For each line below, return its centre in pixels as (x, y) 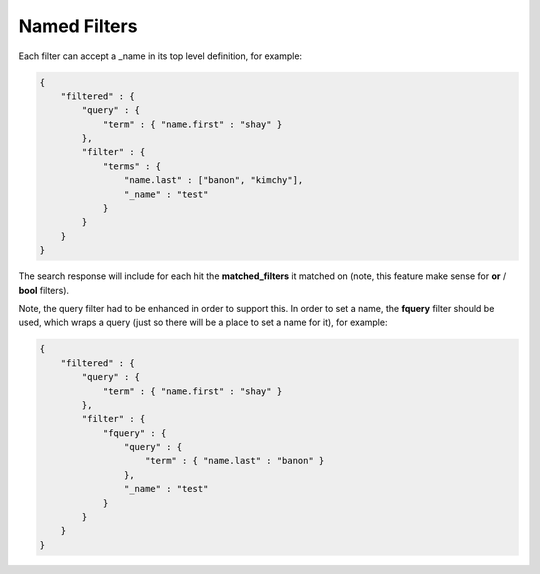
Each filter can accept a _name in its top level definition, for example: (160, 56)
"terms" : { (132, 166)
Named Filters (78, 26)
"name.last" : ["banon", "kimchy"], (213, 180)
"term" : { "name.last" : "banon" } (235, 461)
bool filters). (44, 290)
